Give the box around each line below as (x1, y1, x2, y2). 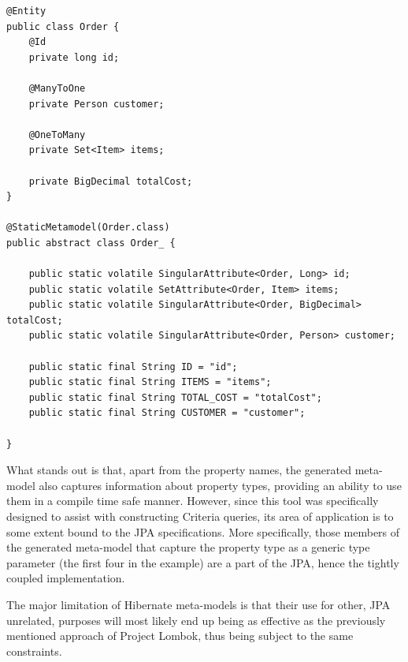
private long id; (28, 51, 120, 63)
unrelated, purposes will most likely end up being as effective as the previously (6, 612, 386, 628)
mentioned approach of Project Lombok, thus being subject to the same (6, 627, 354, 644)
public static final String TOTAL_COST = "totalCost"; (28, 391, 322, 403)
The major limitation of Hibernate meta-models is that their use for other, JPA (6, 596, 391, 612)
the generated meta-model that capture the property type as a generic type (6, 539, 370, 555)
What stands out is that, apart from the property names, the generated (6, 462, 352, 478)
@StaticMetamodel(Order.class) (6, 222, 170, 234)
